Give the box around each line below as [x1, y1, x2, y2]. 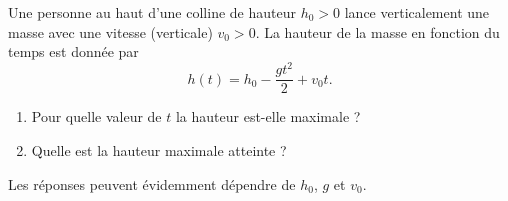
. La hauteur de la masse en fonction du [255, 21, 500, 42]
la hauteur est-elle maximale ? [175, 106, 361, 127]
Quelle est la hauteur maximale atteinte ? [31, 139, 287, 160]
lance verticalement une [344, 2, 490, 22]
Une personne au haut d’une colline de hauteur [8, 2, 296, 22]
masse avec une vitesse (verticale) [8, 21, 213, 42]
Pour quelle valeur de [31, 106, 162, 127]
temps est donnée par [8, 41, 139, 62]
